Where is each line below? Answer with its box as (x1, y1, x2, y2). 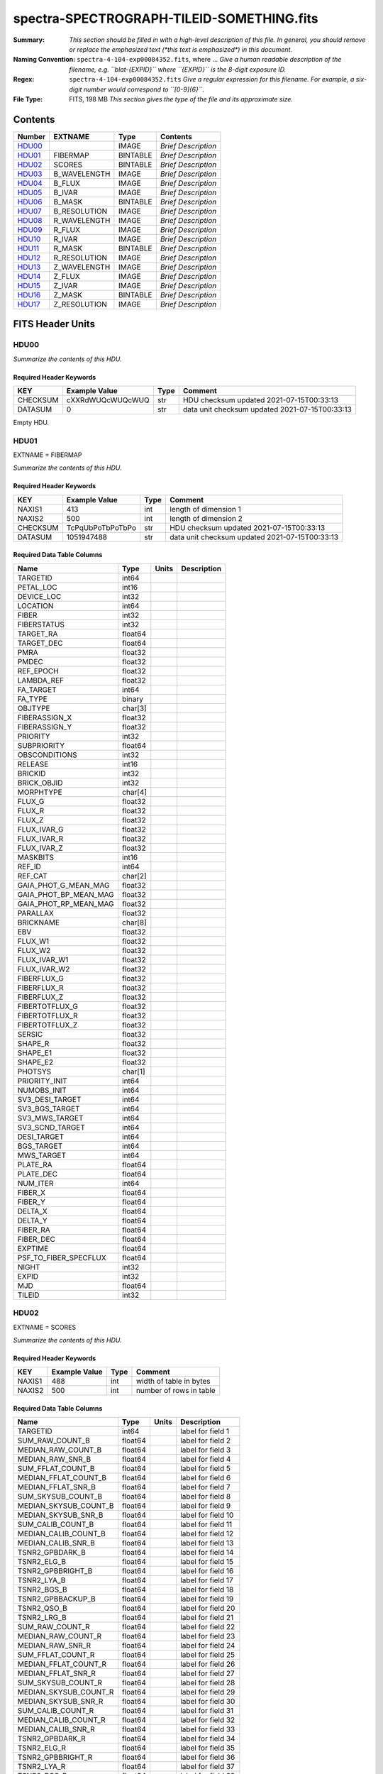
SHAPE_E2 (17, 1057, 53, 1067)
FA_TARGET (17, 685, 57, 695)
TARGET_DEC (17, 638, 63, 648)
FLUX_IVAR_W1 (17, 954, 69, 964)
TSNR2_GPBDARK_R (17, 1734, 86, 1743)
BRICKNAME (17, 918, 60, 927)
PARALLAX (17, 908, 55, 918)
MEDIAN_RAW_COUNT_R (17, 1631, 102, 1641)
